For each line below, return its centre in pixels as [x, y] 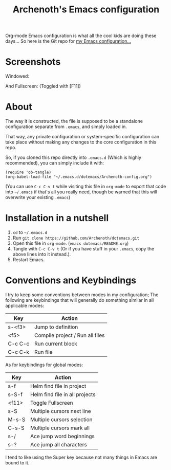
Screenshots [33, 62]
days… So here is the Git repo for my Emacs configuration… [68, 41]
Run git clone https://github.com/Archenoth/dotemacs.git [76, 238]
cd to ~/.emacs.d [30, 232]
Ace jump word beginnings [62, 436]
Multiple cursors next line [60, 411]
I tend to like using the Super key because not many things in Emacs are [81, 457]
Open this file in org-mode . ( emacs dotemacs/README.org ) [71, 243]
